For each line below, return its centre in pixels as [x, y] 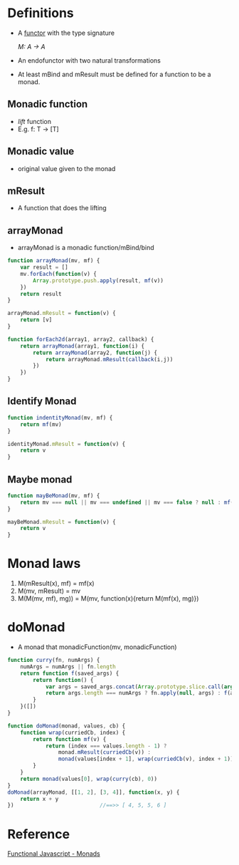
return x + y [39, 799]
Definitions [41, 13]
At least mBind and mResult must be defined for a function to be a [114, 74]
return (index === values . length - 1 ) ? [106, 746]
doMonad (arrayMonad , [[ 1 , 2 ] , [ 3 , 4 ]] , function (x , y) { [94, 792]
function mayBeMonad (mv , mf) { [54, 496]
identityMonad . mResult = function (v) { [67, 444]
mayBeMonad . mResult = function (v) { [62, 522]
